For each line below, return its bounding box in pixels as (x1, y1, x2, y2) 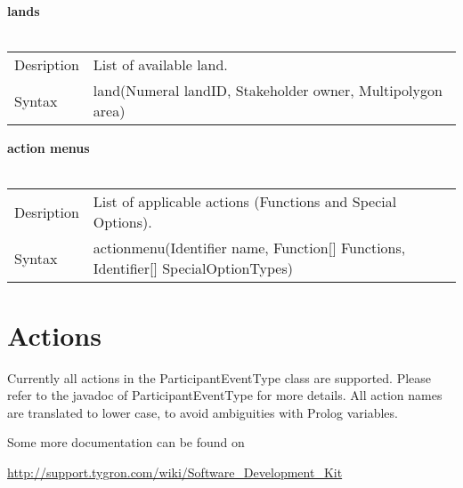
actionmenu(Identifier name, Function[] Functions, (93, 237, 406, 259)
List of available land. (93, 54, 228, 76)
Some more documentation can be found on (7, 433, 245, 452)
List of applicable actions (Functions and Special (93, 191, 397, 212)
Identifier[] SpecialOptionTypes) (93, 258, 294, 279)
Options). (93, 212, 152, 233)
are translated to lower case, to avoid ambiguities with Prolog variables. (7, 403, 398, 421)
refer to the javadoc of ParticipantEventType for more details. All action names (7, 386, 443, 404)
